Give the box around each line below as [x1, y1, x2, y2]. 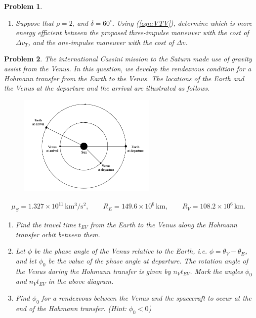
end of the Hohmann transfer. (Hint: [15, 303, 127, 313]
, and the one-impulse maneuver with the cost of [28, 37, 174, 47]
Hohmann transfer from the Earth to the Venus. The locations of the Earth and [4, 73, 244, 83]
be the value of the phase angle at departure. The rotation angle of [48, 255, 248, 265]
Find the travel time [15, 219, 76, 230]
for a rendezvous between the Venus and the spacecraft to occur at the [42, 293, 252, 303]
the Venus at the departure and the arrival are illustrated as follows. [4, 83, 210, 93]
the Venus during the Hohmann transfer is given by [15, 265, 171, 276]
